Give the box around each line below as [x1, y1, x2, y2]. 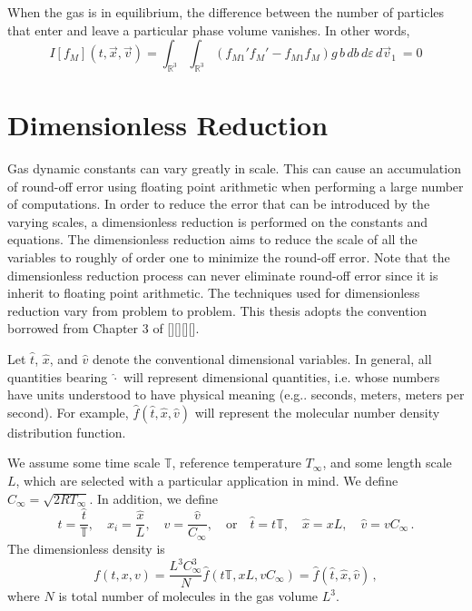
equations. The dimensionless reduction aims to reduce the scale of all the [7, 230, 418, 249]
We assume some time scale [7, 453, 161, 472]
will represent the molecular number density [194, 402, 440, 421]
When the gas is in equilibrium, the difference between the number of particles [7, 3, 445, 21]
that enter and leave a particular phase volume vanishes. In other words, [7, 20, 410, 39]
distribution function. [7, 422, 126, 441]
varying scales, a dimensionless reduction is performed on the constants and [7, 212, 428, 231]
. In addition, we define [89, 488, 219, 508]
